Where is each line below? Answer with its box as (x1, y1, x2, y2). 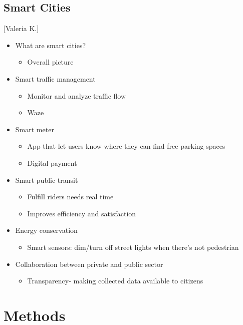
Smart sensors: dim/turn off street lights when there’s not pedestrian (27, 241, 239, 252)
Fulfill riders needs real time (27, 191, 114, 202)
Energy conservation (15, 225, 78, 235)
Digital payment (27, 157, 77, 168)
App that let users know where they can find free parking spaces (27, 141, 225, 151)
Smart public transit (15, 174, 78, 185)
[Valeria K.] (4, 23, 39, 34)
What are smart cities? (15, 40, 86, 50)
